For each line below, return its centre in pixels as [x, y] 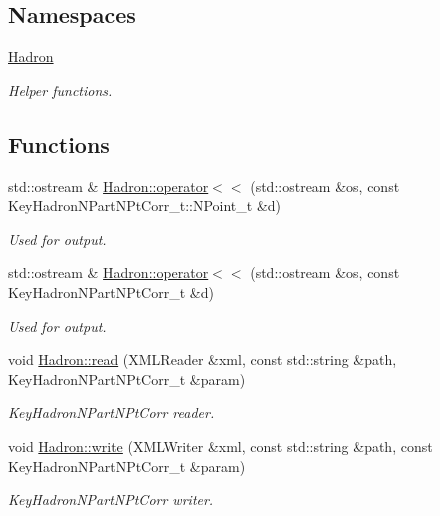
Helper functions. [60, 89]
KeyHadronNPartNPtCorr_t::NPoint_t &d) [145, 205]
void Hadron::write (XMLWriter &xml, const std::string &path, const [220, 445]
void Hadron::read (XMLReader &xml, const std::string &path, [202, 359]
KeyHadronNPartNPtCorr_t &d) [111, 291]
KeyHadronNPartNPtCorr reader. [111, 412]
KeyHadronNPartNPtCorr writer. [111, 499]
